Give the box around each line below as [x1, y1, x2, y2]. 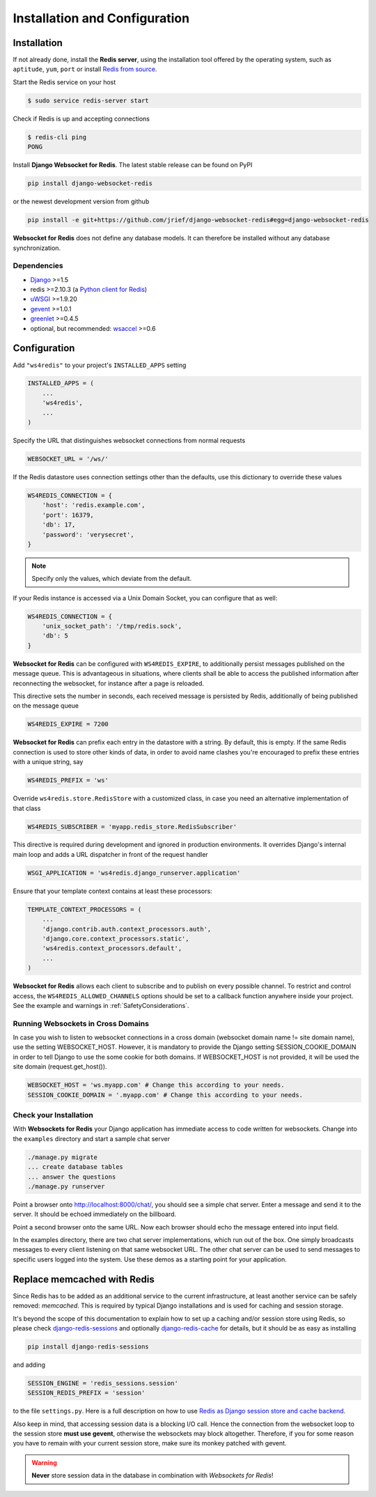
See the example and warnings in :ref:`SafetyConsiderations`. [13, 1001, 189, 1009]
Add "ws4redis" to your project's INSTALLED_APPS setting [13, 361, 187, 369]
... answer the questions [27, 1172, 116, 1181]
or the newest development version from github [13, 197, 150, 205]
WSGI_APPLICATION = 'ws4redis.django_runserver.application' [27, 869, 241, 877]
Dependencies [13, 261, 64, 271]
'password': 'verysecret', [42, 530, 135, 538]
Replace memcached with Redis [13, 1273, 155, 1285]
